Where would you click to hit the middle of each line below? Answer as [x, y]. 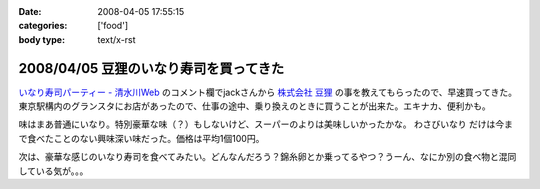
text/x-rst [116, 39]
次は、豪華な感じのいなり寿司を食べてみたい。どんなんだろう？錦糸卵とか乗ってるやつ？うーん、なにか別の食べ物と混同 [267, 157]
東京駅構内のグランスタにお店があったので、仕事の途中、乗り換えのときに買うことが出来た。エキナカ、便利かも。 [254, 106]
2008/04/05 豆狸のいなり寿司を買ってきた [151, 68]
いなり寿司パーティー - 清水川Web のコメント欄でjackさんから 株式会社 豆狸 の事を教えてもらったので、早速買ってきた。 [267, 92]
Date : [30, 11]
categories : [43, 26]
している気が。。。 [53, 171]
